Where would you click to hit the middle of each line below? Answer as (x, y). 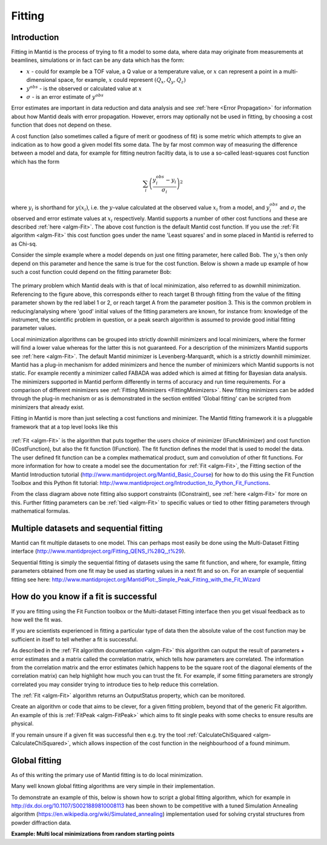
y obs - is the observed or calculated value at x (84, 88)
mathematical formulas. (41, 511)
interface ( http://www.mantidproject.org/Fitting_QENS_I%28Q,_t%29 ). (98, 551)
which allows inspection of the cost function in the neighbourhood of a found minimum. (181, 743)
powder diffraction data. (41, 823)
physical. (22, 724)
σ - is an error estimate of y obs (65, 97)
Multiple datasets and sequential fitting (87, 528)
